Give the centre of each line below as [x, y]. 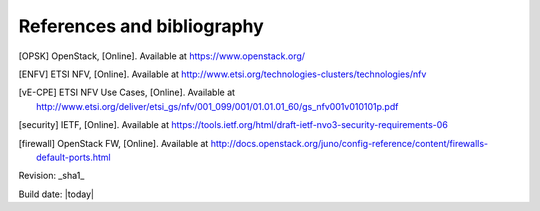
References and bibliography [141, 26]
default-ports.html [74, 157]
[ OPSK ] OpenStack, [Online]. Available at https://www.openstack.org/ [161, 56]
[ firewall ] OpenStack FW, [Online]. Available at [113, 143]
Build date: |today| [56, 194]
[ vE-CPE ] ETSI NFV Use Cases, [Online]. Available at [126, 92]
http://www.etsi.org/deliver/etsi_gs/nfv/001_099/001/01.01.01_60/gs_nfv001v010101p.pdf [217, 106]
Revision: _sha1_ [51, 176]
